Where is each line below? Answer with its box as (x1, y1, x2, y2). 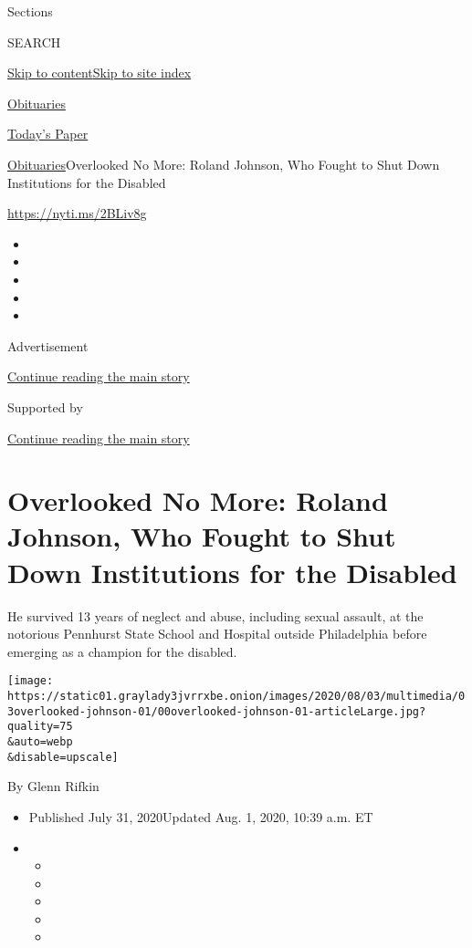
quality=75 (7, 720, 73, 734)
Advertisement (7, 336, 89, 355)
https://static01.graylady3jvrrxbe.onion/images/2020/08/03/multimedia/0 (7, 690, 466, 703)
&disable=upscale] (7, 750, 119, 764)
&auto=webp (7, 735, 73, 748)
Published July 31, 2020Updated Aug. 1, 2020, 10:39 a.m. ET (28, 807, 373, 826)
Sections (7, 2, 53, 20)
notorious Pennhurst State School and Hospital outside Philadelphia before (7, 624, 427, 643)
